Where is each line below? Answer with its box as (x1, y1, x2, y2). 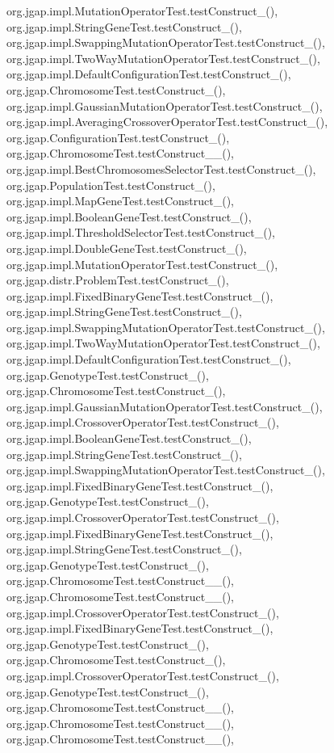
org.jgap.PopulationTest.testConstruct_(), (6, 176, 215, 193)
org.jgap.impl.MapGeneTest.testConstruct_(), (6, 192, 235, 209)
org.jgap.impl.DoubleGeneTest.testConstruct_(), (6, 239, 247, 256)
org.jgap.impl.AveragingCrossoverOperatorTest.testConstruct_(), (6, 113, 328, 130)
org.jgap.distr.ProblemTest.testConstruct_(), (6, 271, 229, 288)
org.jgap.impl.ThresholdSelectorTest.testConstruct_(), (6, 224, 276, 241)
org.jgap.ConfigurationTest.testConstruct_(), (6, 128, 230, 145)
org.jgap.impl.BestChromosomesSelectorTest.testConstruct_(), (6, 160, 316, 177)
